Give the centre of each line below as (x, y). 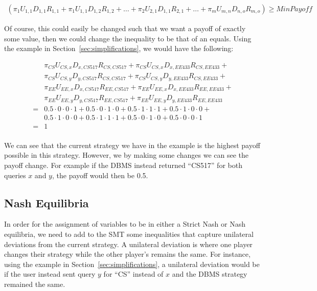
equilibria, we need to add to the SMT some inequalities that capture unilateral (129, 234)
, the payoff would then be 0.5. (100, 175)
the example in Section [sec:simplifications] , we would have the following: (119, 48)
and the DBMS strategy (210, 274)
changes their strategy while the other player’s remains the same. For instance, (127, 254)
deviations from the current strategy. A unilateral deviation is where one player (128, 244)
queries (15, 175)
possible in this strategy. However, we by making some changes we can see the (127, 155)
